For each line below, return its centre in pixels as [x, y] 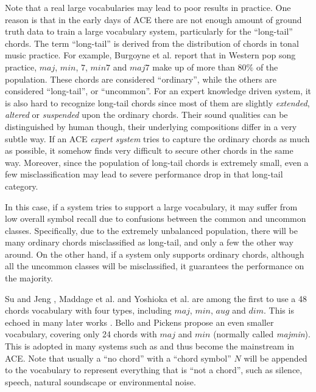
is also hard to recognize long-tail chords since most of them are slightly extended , [157, 102]
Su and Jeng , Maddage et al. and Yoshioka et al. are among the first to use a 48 [156, 298]
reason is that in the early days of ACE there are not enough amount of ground [153, 19]
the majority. [29, 278]
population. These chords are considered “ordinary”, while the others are [141, 79]
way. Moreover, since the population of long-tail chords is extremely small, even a [157, 162]
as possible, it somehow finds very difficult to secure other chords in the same [149, 150]
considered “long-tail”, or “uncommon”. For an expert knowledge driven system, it [158, 91]
